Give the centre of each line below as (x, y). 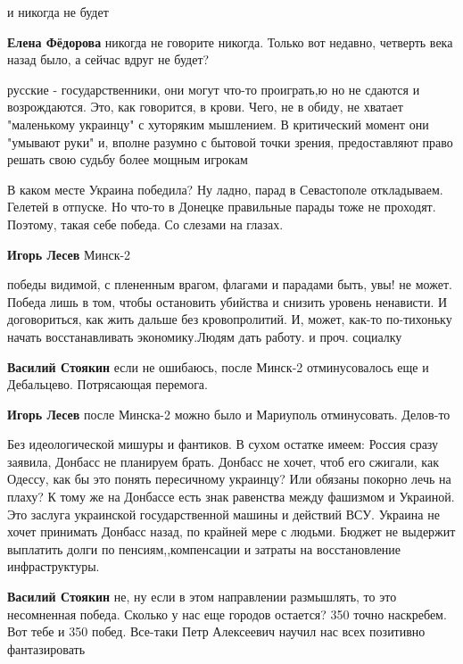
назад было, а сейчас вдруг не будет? (108, 59)
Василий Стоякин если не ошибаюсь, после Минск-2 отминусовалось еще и (218, 366)
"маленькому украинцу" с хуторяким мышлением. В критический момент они (218, 124)
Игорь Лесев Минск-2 (69, 254)
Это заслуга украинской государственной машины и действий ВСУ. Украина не (223, 514)
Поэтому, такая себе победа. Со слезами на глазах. (145, 224)
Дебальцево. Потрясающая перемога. (107, 384)
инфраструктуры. (54, 566)
